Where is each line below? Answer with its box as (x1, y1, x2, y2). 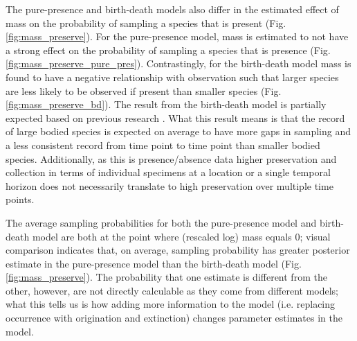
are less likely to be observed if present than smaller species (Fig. (6, 83, 282, 98)
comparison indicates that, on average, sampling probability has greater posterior (6, 243, 350, 257)
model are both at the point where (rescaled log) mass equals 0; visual (32, 229, 331, 243)
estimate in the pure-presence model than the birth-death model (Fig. (6, 256, 302, 270)
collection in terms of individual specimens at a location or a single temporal (6, 165, 331, 180)
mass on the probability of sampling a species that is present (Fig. (6, 15, 286, 30)
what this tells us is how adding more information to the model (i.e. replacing (6, 297, 336, 311)
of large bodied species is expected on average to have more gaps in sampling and (6, 124, 351, 139)
